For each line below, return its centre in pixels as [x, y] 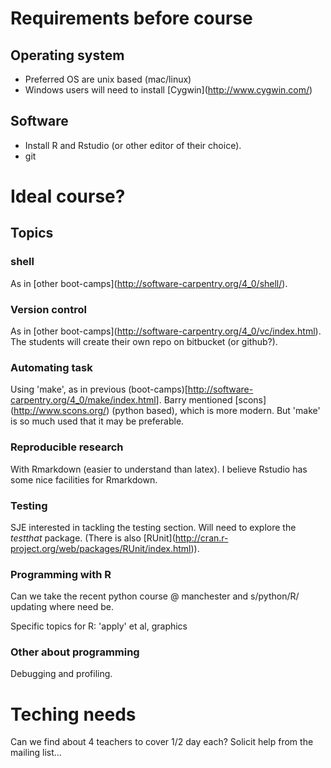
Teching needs [73, 714]
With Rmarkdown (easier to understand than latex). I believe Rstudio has [159, 469]
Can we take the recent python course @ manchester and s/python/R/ [155, 596]
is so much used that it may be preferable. [97, 421]
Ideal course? [68, 196]
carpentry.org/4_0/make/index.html [83, 400]
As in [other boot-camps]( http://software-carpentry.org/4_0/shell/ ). [149, 283]
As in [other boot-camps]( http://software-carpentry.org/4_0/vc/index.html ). [166, 331]
